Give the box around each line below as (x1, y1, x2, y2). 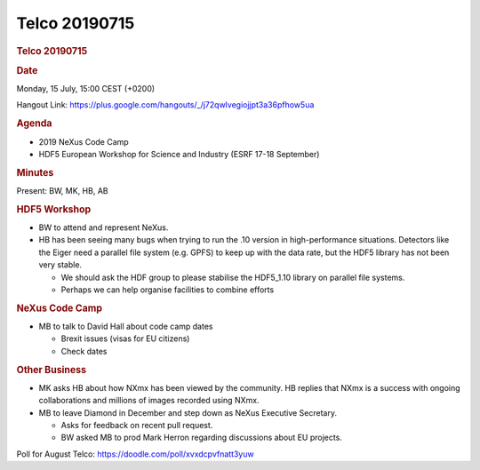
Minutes (16, 166, 54, 179)
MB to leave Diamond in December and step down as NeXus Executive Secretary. (38, 407, 338, 418)
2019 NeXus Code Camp (38, 136, 129, 147)
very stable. (38, 259, 83, 270)
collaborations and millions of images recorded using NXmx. (38, 395, 260, 406)
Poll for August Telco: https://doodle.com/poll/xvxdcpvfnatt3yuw (16, 449, 254, 459)
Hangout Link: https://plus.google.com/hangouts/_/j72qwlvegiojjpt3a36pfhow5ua (16, 100, 315, 110)
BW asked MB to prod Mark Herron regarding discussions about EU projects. (60, 432, 342, 443)
